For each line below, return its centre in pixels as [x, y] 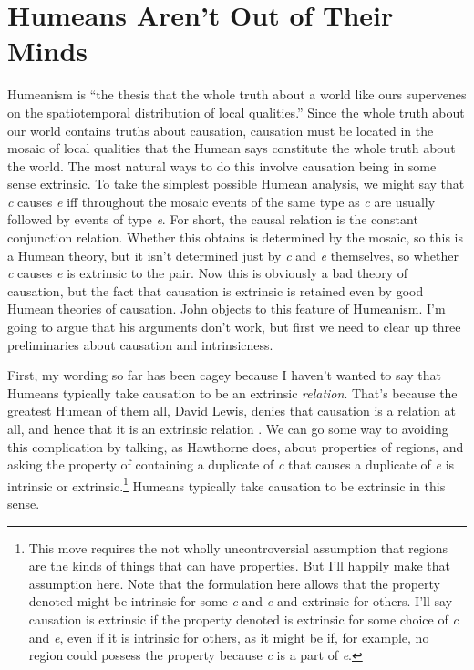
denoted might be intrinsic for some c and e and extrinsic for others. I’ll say [241, 601]
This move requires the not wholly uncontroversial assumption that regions [238, 547]
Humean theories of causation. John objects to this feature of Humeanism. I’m [227, 309]
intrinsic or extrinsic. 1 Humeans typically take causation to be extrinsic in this [227, 484]
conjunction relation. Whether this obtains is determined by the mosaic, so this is [235, 237]
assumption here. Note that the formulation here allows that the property [234, 583]
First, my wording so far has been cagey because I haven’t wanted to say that [224, 375]
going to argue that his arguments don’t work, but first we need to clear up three [234, 327]
